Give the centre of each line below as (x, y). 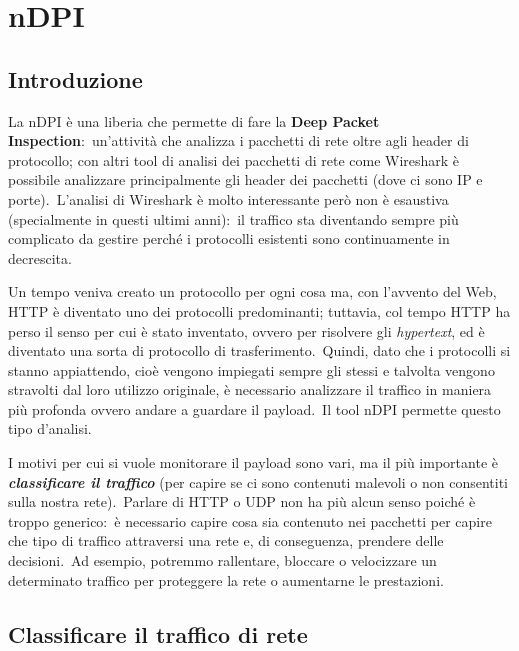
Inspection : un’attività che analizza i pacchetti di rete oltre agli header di (238, 140)
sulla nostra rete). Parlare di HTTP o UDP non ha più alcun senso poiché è (242, 501)
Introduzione (75, 78)
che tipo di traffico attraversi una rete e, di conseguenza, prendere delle (226, 540)
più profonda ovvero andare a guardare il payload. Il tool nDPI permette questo (254, 408)
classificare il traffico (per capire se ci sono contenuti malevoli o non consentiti (258, 481)
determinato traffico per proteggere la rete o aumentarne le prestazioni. (226, 579)
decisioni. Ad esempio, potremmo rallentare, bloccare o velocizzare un (222, 560)
